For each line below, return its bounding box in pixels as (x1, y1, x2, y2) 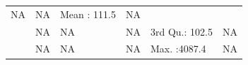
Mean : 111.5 (60, 6, 116, 21)
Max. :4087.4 (150, 41, 206, 56)
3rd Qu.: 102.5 (150, 24, 213, 38)
